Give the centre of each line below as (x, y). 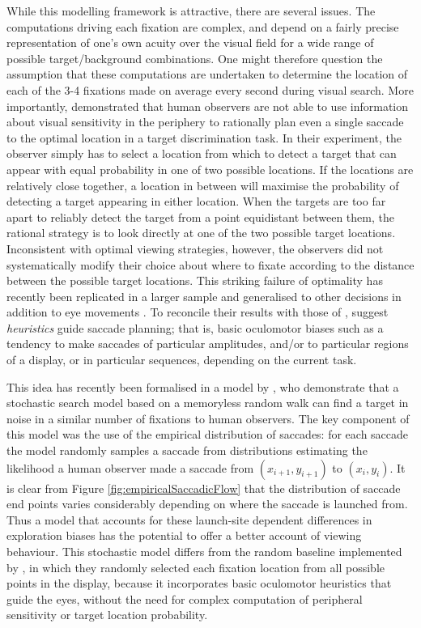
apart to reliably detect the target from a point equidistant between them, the (200, 216)
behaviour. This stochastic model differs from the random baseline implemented (204, 551)
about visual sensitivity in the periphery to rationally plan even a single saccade (205, 122)
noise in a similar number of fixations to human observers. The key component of (208, 418)
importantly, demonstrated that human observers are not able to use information (208, 106)
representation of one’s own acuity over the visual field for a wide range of (190, 42)
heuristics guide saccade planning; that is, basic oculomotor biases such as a (195, 327)
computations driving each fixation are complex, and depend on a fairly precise (203, 26)
